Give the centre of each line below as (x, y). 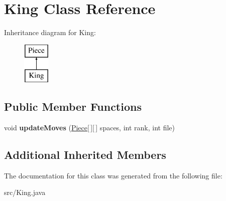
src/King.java (25, 192)
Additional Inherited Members (85, 155)
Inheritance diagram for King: (50, 32)
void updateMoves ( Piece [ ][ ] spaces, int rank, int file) (90, 128)
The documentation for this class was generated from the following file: (113, 175)
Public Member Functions (73, 107)
